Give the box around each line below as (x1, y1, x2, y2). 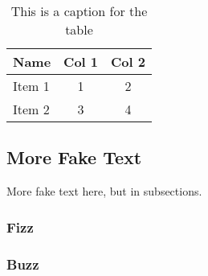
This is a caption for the (10, 2, 148, 20)
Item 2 (13, 100, 50, 118)
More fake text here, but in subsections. (6, 183, 202, 200)
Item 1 (13, 76, 50, 95)
